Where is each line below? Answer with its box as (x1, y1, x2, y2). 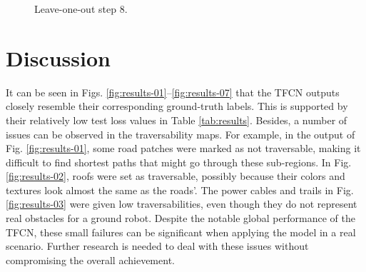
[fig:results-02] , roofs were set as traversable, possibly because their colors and (6, 168, 345, 183)
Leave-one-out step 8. (34, 1, 128, 16)
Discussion (6, 43, 111, 72)
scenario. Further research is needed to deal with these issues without (6, 238, 309, 253)
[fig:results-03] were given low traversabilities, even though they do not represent (6, 196, 357, 211)
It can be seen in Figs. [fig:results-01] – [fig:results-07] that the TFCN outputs (6, 84, 340, 99)
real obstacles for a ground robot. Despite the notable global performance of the (6, 211, 355, 226)
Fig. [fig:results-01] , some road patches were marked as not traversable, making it (6, 141, 361, 156)
